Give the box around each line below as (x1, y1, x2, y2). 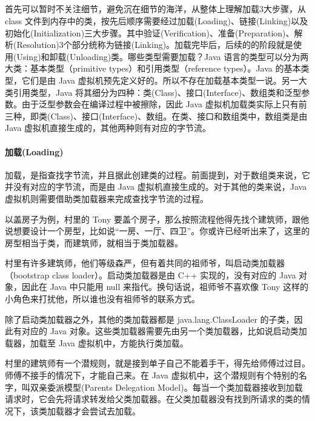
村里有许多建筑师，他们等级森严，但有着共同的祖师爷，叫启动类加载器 (5, 257, 285, 269)
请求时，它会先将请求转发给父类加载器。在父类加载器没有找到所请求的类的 (5, 392, 302, 405)
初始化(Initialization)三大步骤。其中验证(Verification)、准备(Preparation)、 (5, 26, 294, 39)
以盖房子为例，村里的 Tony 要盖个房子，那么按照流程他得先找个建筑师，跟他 (5, 212, 310, 225)
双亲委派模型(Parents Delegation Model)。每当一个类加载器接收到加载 (30, 380, 303, 393)
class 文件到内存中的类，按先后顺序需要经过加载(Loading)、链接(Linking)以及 (5, 14, 308, 27)
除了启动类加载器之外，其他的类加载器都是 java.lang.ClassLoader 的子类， (5, 312, 294, 325)
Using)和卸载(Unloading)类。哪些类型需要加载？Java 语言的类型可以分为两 (16, 50, 309, 62)
